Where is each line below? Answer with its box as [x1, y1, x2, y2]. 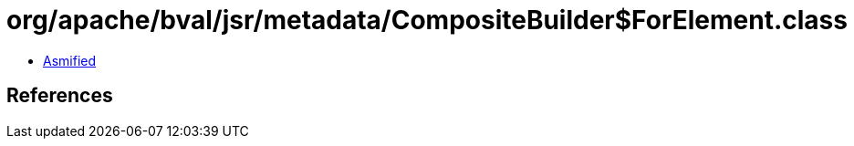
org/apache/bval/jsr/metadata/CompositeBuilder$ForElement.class [6, 5, 848, 36]
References [6, 84, 113, 108]
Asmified [43, 52, 97, 68]
